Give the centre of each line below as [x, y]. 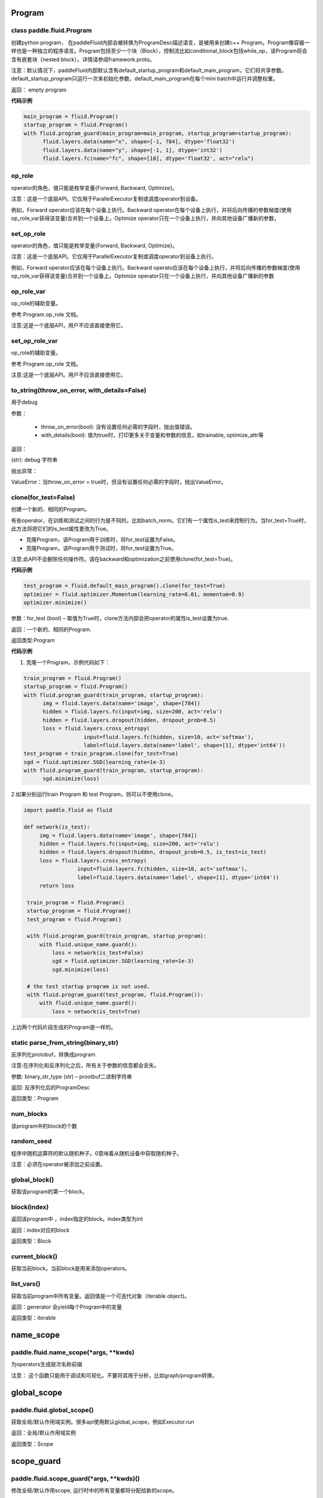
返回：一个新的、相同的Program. [51, 629]
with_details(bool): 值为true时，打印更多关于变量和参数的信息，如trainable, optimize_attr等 [153, 435]
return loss [57, 886]
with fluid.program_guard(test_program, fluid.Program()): [115, 995]
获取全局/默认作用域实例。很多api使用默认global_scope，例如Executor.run [103, 1422]
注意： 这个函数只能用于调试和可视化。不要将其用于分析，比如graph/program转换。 [114, 1375]
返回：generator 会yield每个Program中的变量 [67, 1307]
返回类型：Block [31, 1241]
